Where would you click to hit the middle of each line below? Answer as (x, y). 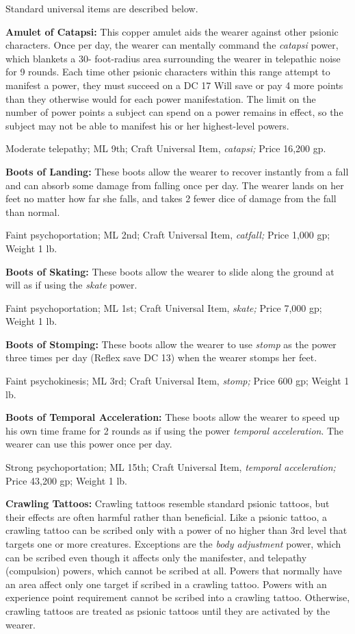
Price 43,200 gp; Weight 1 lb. (66, 480)
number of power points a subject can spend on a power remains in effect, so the (174, 112)
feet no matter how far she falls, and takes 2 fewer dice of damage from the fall (171, 198)
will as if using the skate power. (71, 285)
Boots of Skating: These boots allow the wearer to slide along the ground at (170, 271)
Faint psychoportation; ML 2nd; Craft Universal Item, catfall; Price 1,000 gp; (168, 235)
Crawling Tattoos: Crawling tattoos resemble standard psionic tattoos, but (168, 503)
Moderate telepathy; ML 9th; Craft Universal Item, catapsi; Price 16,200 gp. (166, 148)
